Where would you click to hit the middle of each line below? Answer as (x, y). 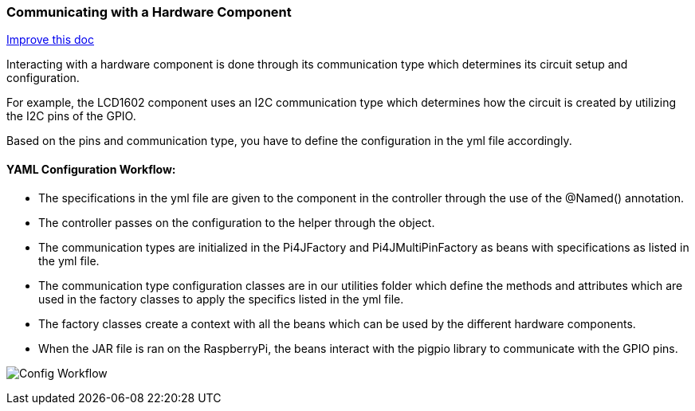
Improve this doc (50, 40)
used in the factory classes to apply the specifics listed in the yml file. (221, 299)
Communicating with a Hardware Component (149, 12)
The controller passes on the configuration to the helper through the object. (237, 222)
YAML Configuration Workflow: (91, 169)
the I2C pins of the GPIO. (71, 116)
